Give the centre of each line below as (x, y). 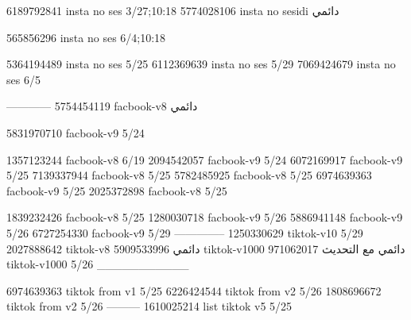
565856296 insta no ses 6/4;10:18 (86, 37)
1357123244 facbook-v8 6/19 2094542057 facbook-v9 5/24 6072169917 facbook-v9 (205, 159)
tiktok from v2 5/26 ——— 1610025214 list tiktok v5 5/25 (149, 306)
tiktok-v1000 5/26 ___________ (98, 264)
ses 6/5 (23, 79)
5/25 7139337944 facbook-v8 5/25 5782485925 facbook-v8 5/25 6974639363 (189, 175)
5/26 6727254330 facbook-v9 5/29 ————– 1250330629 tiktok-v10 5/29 (185, 232)
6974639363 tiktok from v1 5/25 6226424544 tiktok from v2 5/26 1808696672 (194, 290)
